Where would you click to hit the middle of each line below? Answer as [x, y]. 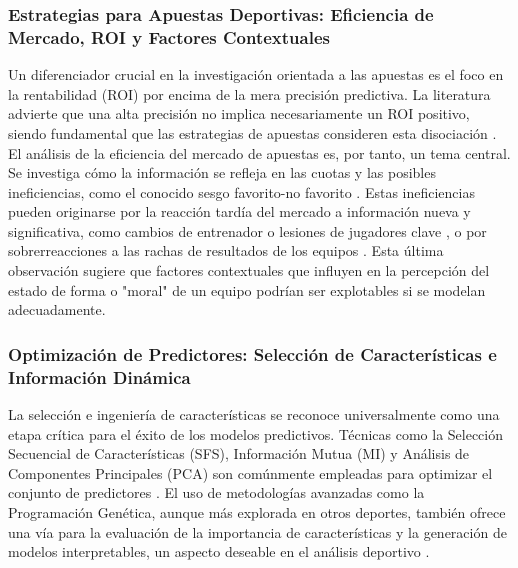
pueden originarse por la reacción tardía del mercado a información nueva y [239, 211]
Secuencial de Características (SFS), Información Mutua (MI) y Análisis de [239, 453]
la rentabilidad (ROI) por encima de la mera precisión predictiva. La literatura [249, 93]
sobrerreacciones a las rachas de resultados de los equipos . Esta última [226, 250]
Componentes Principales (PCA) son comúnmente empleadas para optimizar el [250, 472]
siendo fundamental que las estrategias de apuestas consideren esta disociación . [252, 132]
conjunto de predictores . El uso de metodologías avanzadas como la [216, 492]
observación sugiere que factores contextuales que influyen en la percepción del [249, 270]
